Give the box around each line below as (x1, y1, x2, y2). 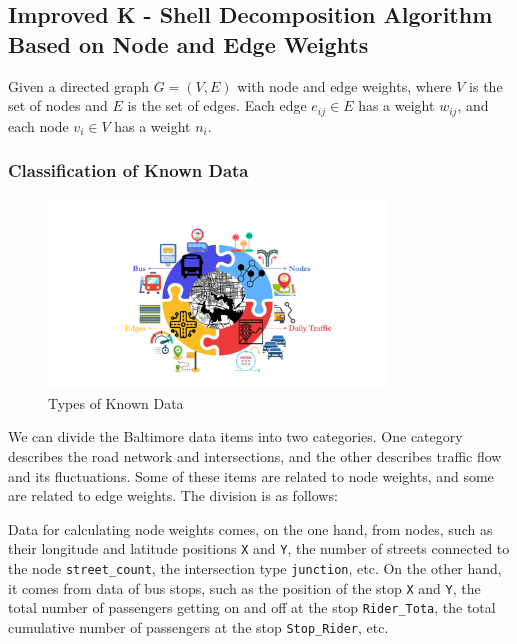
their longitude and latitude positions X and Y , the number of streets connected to (8, 538, 510, 559)
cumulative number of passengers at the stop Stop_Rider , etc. (8, 617, 389, 638)
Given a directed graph (8, 75, 149, 96)
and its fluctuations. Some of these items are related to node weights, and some (8, 465, 494, 486)
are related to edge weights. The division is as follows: (8, 485, 338, 506)
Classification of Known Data (8, 158, 249, 183)
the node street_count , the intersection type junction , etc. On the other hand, (8, 558, 502, 579)
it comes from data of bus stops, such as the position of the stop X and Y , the (8, 577, 481, 598)
